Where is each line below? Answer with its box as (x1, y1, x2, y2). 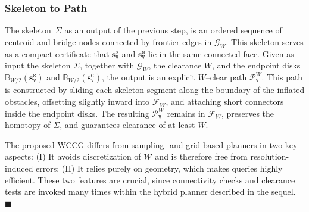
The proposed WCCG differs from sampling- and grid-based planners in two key (5, 138, 298, 151)
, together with (80, 59, 135, 71)
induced (5, 162, 33, 174)
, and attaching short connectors (166, 95, 284, 108)
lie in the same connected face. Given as (148, 47, 294, 60)
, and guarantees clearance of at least (60, 119, 195, 131)
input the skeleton (5, 59, 71, 71)
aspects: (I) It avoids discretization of (5, 150, 141, 163)
